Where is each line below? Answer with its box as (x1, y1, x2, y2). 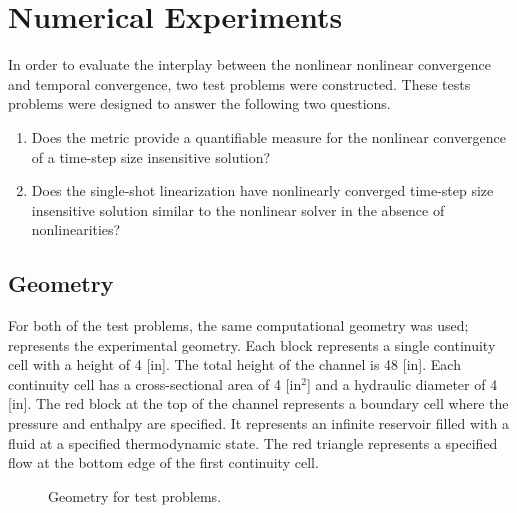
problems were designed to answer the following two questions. (8, 93, 391, 114)
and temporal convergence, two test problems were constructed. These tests (8, 73, 471, 94)
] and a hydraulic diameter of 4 (306, 373, 498, 394)
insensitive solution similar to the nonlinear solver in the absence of (31, 199, 445, 220)
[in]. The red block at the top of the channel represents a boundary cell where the (8, 393, 509, 414)
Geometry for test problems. (48, 485, 222, 506)
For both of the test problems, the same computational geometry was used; (8, 315, 469, 336)
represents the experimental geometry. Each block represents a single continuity (8, 334, 496, 355)
